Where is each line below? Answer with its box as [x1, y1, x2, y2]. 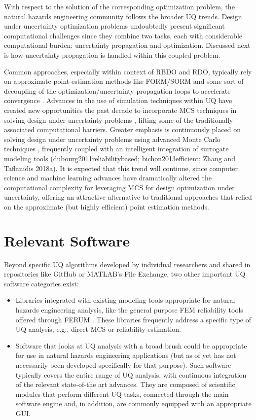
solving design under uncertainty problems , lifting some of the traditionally [4, 114, 233, 125]
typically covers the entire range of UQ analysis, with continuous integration [15, 369, 247, 380]
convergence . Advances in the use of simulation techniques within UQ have [4, 95, 232, 105]
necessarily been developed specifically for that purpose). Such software [15, 359, 231, 370]
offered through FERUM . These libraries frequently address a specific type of [15, 314, 252, 324]
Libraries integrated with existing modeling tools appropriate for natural [15, 295, 235, 305]
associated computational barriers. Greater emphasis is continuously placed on [4, 124, 241, 135]
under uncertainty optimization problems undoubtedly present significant [4, 21, 225, 31]
